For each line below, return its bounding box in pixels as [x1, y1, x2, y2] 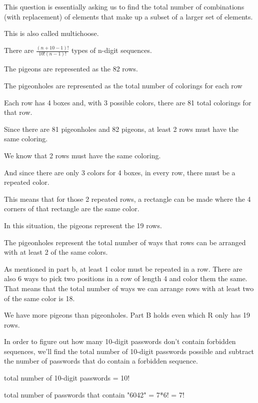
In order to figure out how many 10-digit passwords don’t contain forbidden [4, 336, 236, 347]
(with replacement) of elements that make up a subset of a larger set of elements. [4, 11, 253, 21]
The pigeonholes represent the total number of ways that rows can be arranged [4, 237, 246, 247]
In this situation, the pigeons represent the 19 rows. [4, 220, 162, 230]
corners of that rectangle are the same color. [4, 203, 139, 214]
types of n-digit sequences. [71, 45, 152, 55]
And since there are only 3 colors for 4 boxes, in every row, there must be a [4, 167, 235, 177]
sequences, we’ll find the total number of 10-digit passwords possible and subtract [4, 346, 254, 356]
